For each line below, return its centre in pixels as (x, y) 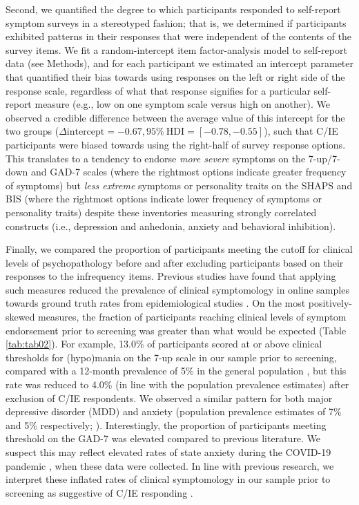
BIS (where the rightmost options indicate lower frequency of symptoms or (164, 199)
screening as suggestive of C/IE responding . (99, 492)
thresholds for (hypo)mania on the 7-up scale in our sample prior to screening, (171, 357)
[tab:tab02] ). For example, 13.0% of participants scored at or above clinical (164, 344)
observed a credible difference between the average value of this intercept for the (175, 117)
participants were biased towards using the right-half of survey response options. (176, 144)
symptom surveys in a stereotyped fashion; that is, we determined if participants (176, 22)
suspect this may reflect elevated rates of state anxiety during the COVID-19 (168, 452)
